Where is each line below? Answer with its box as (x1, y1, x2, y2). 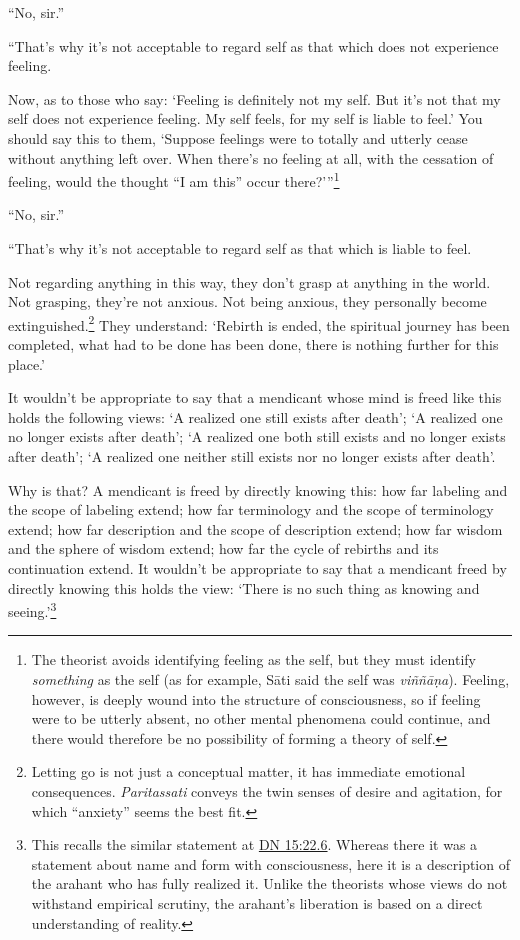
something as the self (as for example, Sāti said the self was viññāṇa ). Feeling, (31, 669, 510, 689)
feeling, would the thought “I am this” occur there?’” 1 (8, 168, 340, 191)
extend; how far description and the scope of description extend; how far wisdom (8, 518, 503, 539)
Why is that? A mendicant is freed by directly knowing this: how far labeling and (8, 479, 508, 500)
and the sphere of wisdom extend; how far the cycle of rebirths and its (8, 538, 439, 559)
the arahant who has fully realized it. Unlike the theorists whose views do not (31, 873, 508, 894)
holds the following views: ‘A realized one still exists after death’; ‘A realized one (8, 406, 503, 427)
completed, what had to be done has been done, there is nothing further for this (8, 334, 499, 355)
